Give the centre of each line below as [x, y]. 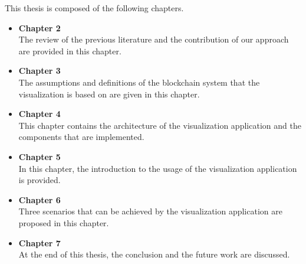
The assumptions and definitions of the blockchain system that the [139, 82]
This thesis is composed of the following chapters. [94, 8]
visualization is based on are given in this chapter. [109, 94]
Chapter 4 [40, 114]
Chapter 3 [40, 71]
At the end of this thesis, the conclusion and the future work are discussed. [154, 254]
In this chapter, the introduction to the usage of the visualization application [158, 168]
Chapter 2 [40, 27]
